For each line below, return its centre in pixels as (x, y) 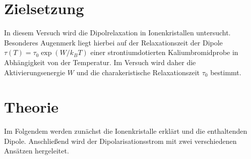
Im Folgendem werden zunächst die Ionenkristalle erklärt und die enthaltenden (126, 131)
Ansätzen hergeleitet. (37, 151)
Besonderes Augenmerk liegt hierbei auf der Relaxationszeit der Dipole (113, 42)
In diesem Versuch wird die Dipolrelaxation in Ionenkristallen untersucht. (117, 33)
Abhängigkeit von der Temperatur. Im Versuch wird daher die (100, 62)
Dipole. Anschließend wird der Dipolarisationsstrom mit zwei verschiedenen (120, 141)
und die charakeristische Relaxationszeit (138, 72)
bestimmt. (226, 72)
